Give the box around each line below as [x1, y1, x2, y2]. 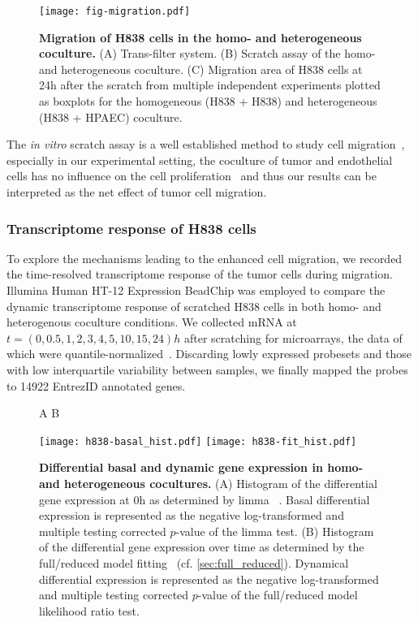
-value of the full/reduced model [197, 586, 358, 603]
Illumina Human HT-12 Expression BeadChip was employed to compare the [6, 282, 386, 298]
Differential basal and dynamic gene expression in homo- [39, 459, 364, 476]
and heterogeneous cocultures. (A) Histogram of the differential [39, 475, 377, 491]
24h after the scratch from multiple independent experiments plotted [39, 76, 381, 93]
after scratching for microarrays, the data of [183, 329, 403, 346]
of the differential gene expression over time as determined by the [39, 538, 364, 555]
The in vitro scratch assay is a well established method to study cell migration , [6, 136, 405, 153]
